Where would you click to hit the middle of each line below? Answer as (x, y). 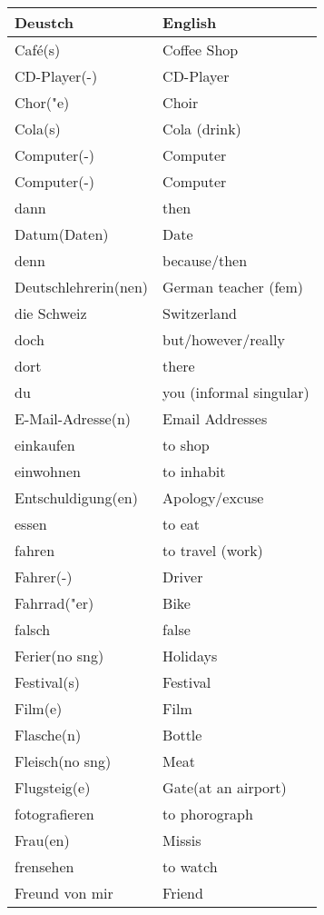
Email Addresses (215, 418)
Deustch (44, 22)
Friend (183, 893)
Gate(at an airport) (225, 787)
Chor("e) (42, 102)
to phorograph (208, 814)
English (190, 22)
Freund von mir (64, 893)
